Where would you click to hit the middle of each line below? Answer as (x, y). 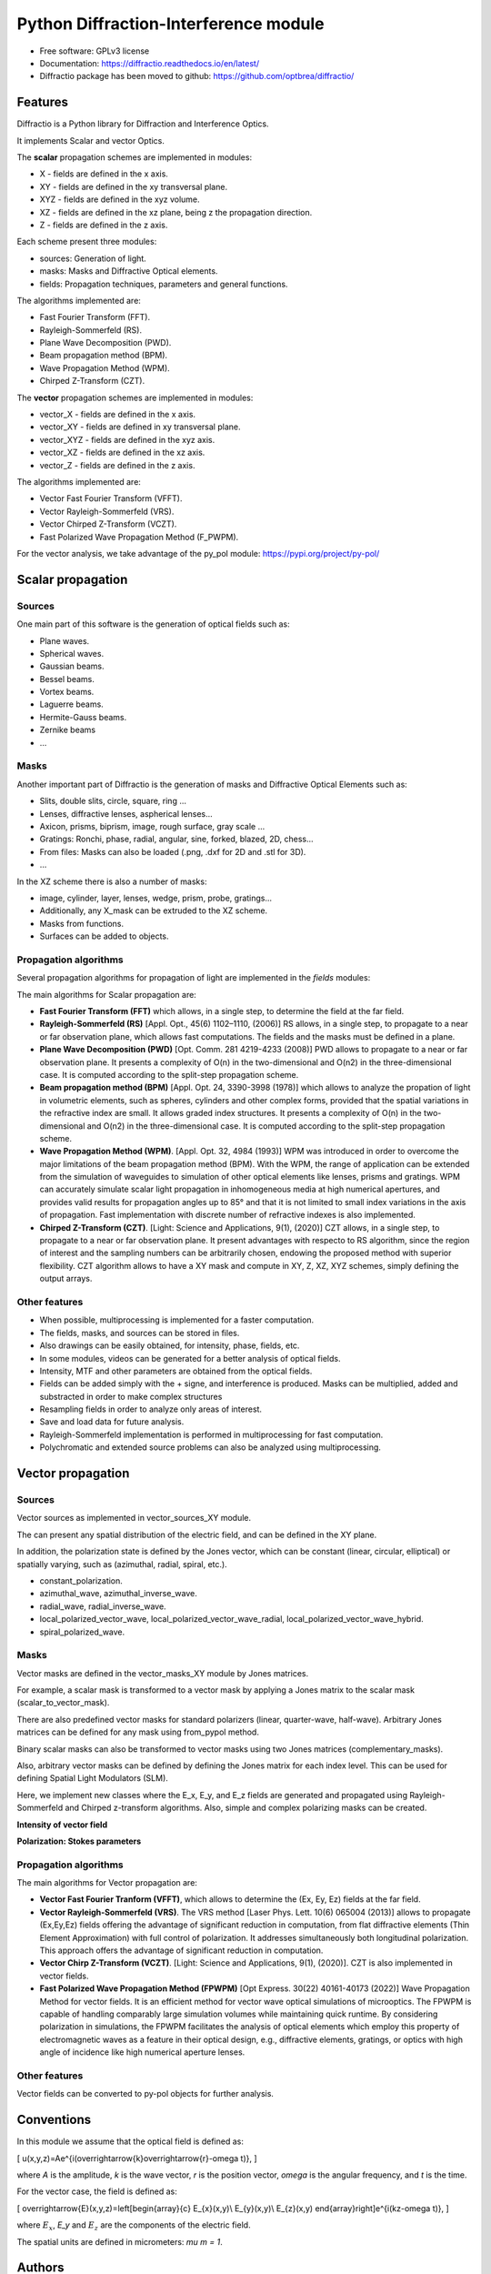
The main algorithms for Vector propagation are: (107, 1883)
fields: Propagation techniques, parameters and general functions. (164, 284)
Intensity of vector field (62, 1825)
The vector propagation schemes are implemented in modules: (135, 397)
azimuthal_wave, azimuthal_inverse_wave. (118, 1594)
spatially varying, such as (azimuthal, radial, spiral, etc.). (122, 1564)
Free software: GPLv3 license (95, 51)
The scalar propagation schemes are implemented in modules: (135, 157)
